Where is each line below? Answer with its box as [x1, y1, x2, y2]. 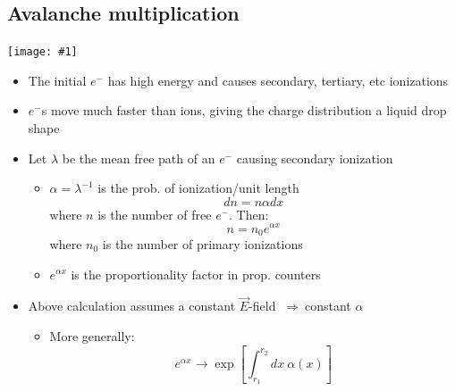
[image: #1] [7, 46, 78, 59]
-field [249, 296, 276, 315]
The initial [28, 71, 87, 89]
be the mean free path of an [62, 148, 215, 167]
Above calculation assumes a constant [28, 296, 236, 315]
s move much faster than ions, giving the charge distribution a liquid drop [41, 101, 447, 120]
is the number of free [97, 204, 212, 223]
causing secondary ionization [236, 148, 393, 167]
